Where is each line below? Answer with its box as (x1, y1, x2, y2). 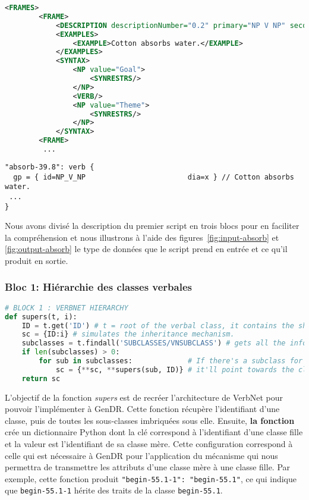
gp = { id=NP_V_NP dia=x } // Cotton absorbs (13, 172, 294, 181)
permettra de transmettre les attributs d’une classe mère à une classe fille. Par (5, 461, 291, 473)
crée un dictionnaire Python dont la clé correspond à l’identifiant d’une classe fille (5, 426, 303, 438)
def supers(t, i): (5, 312, 77, 321)
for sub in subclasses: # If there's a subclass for (39, 357, 303, 365)
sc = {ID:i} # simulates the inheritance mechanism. (21, 330, 235, 339)
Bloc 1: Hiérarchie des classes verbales (5, 279, 192, 294)
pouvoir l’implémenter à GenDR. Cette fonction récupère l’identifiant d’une (5, 402, 280, 415)
